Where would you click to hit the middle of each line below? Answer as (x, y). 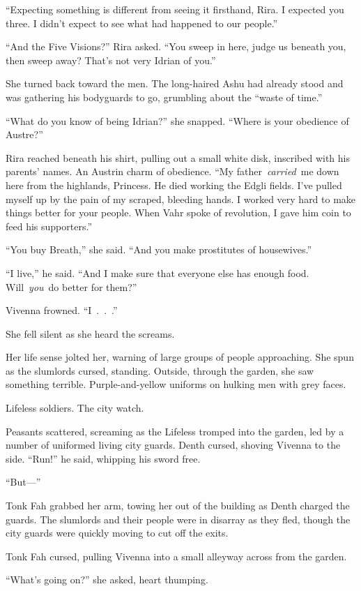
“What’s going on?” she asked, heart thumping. (107, 579)
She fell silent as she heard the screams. (90, 333)
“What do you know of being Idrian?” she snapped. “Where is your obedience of (177, 120)
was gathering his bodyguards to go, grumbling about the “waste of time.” (164, 97)
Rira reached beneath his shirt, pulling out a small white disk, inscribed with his (178, 157)
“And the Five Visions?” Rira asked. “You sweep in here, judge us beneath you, (176, 46)
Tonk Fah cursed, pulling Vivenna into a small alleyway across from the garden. (176, 556)
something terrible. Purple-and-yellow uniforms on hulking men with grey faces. (176, 384)
